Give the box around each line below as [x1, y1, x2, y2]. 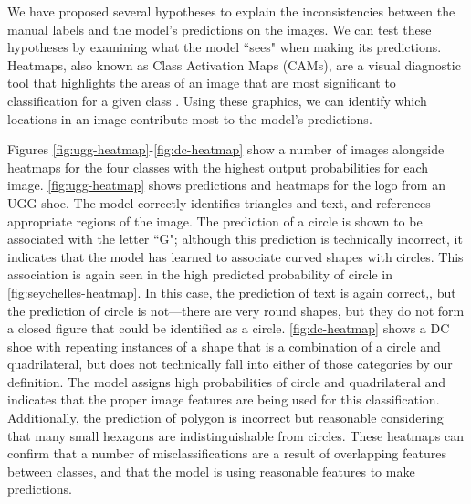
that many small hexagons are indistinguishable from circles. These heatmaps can [7, 425, 464, 445]
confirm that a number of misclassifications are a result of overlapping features [7, 444, 446, 463]
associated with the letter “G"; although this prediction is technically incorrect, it [7, 229, 463, 248]
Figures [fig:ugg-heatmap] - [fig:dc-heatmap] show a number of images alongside [7, 140, 445, 159]
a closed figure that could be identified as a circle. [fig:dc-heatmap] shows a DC [7, 319, 450, 338]
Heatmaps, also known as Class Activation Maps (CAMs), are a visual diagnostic [7, 55, 461, 74]
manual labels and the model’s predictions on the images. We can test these [7, 19, 432, 38]
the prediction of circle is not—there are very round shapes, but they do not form [7, 300, 465, 320]
